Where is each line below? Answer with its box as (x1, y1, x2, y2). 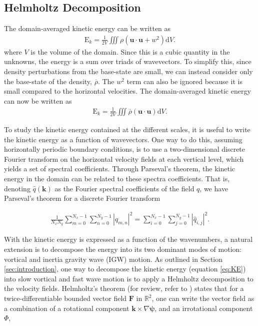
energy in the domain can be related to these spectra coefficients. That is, (4, 173, 230, 183)
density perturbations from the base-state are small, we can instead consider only (4, 66, 253, 77)
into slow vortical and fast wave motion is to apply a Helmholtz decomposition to (4, 273, 253, 283)
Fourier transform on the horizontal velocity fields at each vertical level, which (4, 153, 244, 164)
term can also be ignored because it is (126, 76, 242, 86)
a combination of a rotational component (4, 302, 129, 313)
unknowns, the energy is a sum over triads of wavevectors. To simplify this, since (4, 56, 251, 67)
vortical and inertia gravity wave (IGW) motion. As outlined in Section (4, 253, 223, 264)
